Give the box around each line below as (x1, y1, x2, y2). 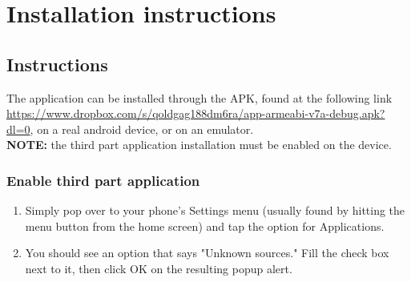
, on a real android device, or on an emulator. (30, 120, 254, 137)
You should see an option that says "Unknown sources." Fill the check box (25, 244, 389, 261)
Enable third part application (6, 170, 200, 190)
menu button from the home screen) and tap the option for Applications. (25, 217, 385, 234)
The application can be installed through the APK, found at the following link (6, 89, 393, 106)
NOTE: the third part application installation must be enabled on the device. (6, 136, 392, 153)
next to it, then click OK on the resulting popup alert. (25, 260, 292, 276)
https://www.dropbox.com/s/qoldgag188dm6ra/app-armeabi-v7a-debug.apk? (6, 105, 385, 122)
